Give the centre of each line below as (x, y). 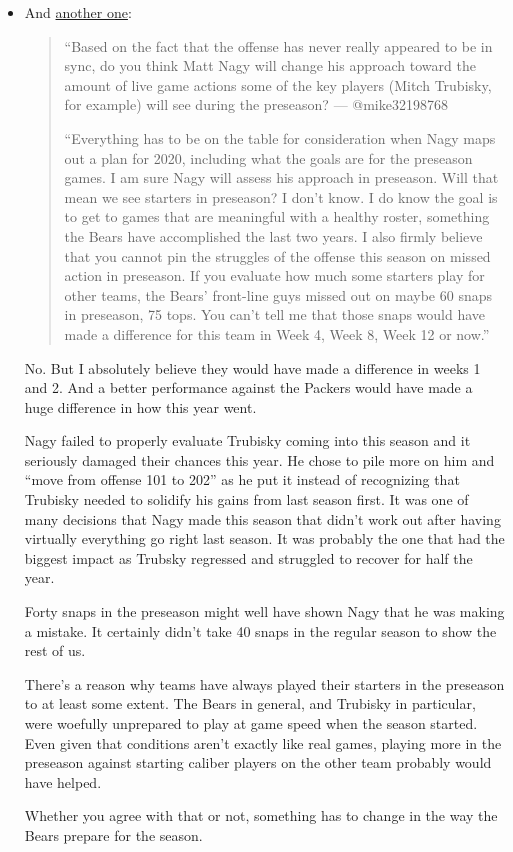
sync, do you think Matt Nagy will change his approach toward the (270, 65)
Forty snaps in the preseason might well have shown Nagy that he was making (264, 611)
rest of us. (55, 650)
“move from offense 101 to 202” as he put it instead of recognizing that (242, 479)
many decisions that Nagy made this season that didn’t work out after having (262, 518)
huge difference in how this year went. (140, 406)
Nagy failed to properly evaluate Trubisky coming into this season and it (247, 440)
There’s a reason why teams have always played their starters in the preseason (264, 683)
